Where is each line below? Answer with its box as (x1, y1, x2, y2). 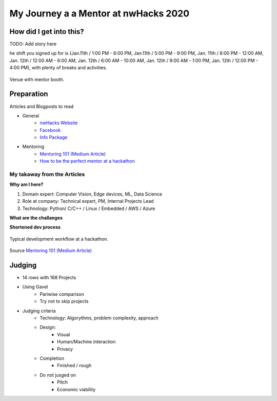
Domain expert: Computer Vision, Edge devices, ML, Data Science (22, 190, 163, 197)
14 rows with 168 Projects (22, 275, 76, 281)
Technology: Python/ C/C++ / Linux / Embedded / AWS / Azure (22, 205, 155, 212)
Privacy (57, 346, 73, 352)
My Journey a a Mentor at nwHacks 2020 (9, 8, 190, 19)
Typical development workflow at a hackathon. (9, 236, 109, 242)
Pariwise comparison (39, 291, 85, 297)
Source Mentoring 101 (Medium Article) (9, 247, 92, 254)
